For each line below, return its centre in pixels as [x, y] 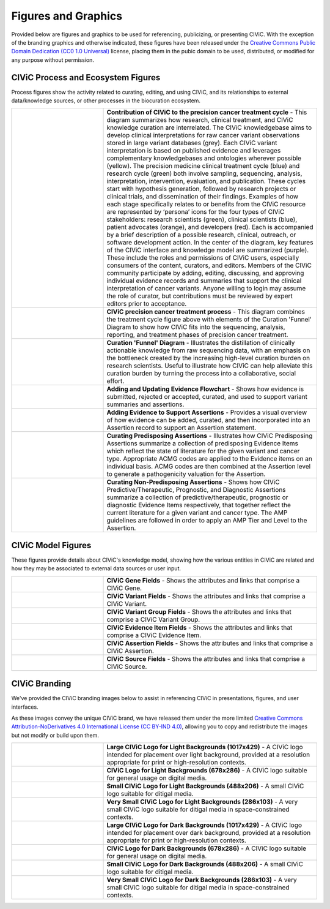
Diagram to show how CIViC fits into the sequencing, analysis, [196, 327]
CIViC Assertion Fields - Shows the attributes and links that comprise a [210, 643]
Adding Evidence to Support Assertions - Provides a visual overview [207, 412]
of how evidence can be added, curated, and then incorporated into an [208, 420]
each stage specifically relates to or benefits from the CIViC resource [206, 204]
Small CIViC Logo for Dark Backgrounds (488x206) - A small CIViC [205, 864]
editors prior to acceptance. [147, 304]
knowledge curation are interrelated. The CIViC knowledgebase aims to [209, 127]
